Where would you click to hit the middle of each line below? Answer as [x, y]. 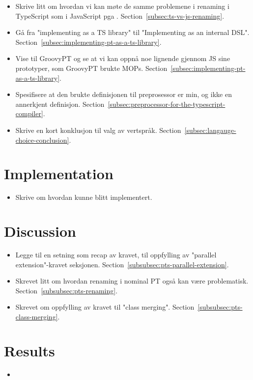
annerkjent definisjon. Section [60, 104]
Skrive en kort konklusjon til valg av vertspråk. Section [98, 130]
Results [29, 350]
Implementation [59, 174]
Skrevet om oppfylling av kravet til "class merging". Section [105, 307]
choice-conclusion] [42, 140]
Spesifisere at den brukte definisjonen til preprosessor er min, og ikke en [124, 94]
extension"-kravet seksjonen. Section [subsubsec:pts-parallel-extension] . [122, 264]
